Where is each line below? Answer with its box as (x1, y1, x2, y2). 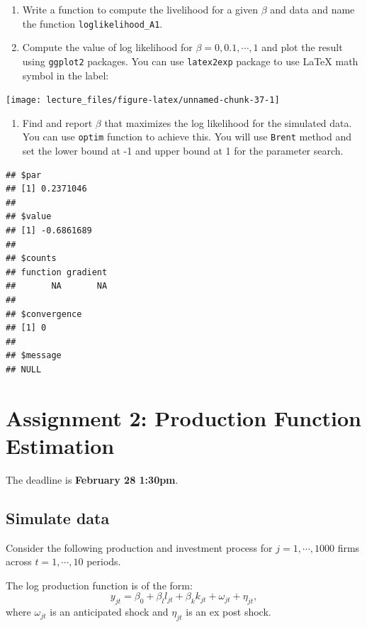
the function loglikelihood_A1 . (22, 16, 163, 30)
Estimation (6, 431, 115, 460)
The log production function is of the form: (6, 577, 193, 592)
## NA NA (6, 281, 108, 292)
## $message (6, 350, 62, 361)
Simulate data (6, 506, 110, 528)
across (6, 554, 32, 569)
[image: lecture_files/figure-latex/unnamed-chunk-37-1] (6, 95, 280, 106)
